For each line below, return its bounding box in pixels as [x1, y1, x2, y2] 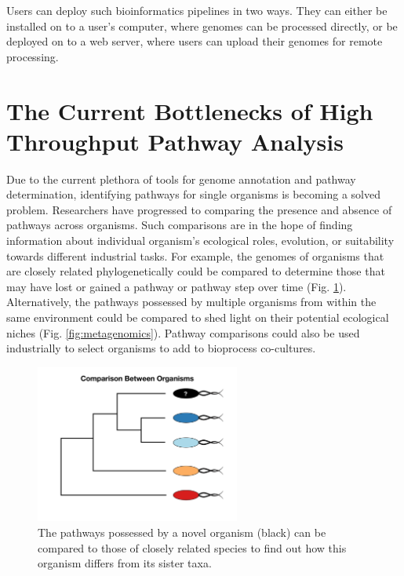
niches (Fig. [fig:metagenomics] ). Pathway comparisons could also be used [6, 324, 360, 341]
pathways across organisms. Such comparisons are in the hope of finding [6, 217, 353, 233]
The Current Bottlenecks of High [6, 94, 373, 126]
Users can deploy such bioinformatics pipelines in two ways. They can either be [6, 2, 388, 18]
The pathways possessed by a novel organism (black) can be [38, 523, 326, 540]
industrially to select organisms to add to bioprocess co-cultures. [6, 340, 316, 356]
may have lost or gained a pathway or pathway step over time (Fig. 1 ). [6, 278, 347, 294]
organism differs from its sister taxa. [38, 555, 212, 571]
